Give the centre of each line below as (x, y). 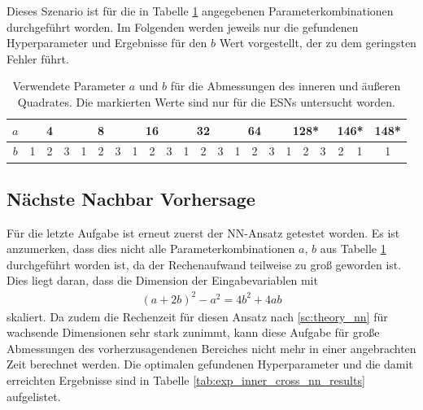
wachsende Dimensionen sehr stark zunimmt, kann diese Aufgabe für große (193, 332)
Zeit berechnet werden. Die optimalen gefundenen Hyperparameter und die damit (210, 364)
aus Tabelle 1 (353, 249)
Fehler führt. (38, 58)
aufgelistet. (34, 396)
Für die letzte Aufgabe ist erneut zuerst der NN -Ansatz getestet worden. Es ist (203, 232)
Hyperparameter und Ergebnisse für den (107, 43)
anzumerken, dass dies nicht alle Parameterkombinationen (151, 249)
